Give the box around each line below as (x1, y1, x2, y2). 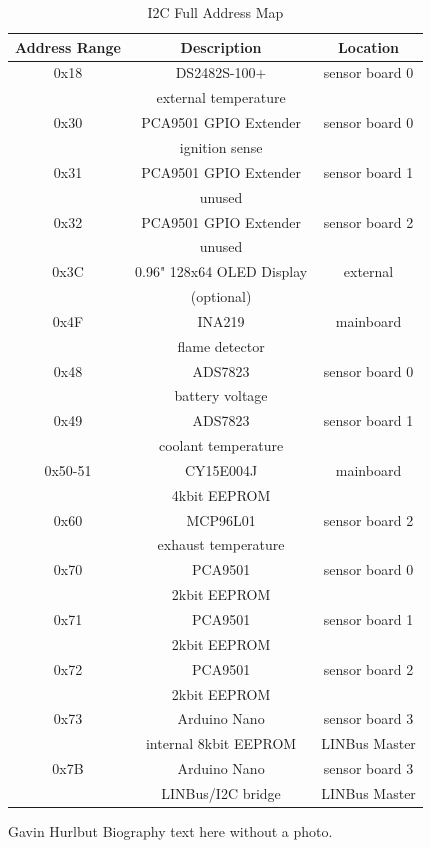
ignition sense (179, 136, 263, 157)
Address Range (15, 36, 121, 57)
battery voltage (174, 385, 268, 406)
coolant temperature (159, 435, 284, 456)
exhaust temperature (157, 534, 285, 555)
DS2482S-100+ (175, 62, 267, 83)
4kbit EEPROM (171, 484, 271, 505)
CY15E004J (184, 459, 258, 480)
